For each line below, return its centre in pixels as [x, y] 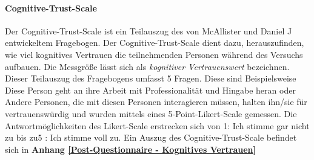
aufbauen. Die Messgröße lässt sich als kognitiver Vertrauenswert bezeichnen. [147, 66]
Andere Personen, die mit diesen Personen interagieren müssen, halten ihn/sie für [156, 102]
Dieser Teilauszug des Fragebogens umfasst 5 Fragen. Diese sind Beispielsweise [151, 78]
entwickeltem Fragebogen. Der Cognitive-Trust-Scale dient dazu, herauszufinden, [155, 43]
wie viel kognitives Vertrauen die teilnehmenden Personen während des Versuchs [154, 54]
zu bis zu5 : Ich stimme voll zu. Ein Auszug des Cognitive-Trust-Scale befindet [151, 137]
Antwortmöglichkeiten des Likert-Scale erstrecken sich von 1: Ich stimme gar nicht [157, 125]
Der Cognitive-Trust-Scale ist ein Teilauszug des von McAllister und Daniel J [149, 30]
